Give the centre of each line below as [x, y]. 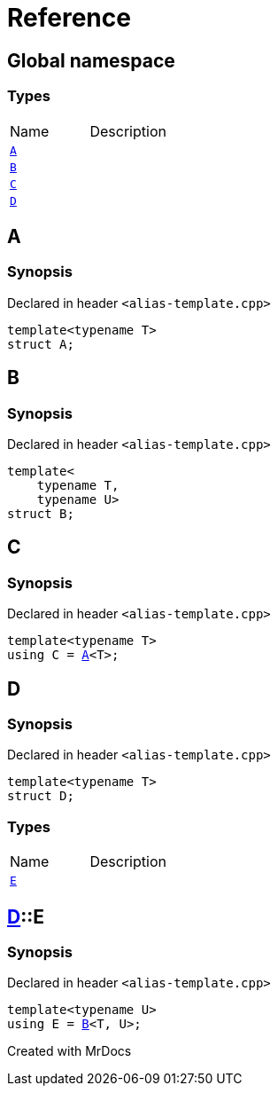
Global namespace [91, 60]
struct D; [41, 796]
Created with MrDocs [69, 1051]
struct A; [41, 344]
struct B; [41, 513]
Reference [69, 18]
